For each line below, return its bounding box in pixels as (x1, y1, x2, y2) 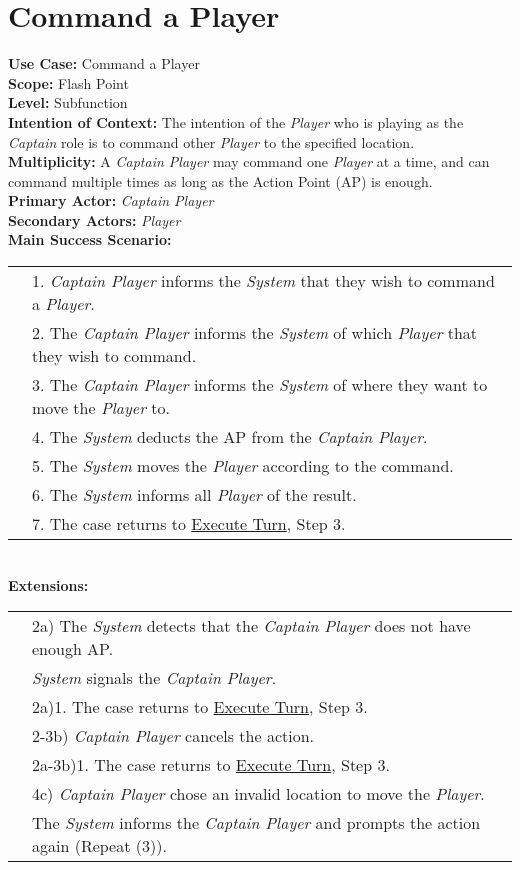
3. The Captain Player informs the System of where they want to (32, 373, 488, 397)
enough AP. (32, 637, 114, 661)
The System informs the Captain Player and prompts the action (32, 811, 481, 835)
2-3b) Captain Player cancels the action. (32, 724, 315, 748)
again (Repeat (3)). (32, 834, 167, 858)
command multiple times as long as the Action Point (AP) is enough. (8, 170, 433, 191)
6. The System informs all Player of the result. (32, 483, 357, 507)
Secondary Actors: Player (8, 209, 181, 230)
